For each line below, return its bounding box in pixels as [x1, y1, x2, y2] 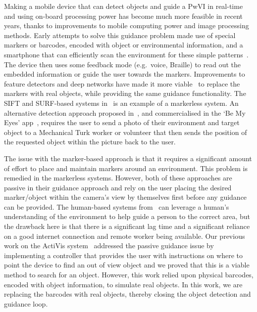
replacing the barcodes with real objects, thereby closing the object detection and [4, 289, 251, 299]
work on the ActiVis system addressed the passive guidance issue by [4, 240, 214, 251]
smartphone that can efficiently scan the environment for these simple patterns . [4, 49, 249, 59]
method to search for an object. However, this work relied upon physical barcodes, [4, 269, 254, 280]
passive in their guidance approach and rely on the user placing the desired [4, 182, 232, 192]
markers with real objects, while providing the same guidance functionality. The [4, 88, 246, 98]
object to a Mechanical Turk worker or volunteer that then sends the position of [4, 127, 247, 137]
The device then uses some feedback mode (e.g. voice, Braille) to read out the [4, 59, 241, 69]
